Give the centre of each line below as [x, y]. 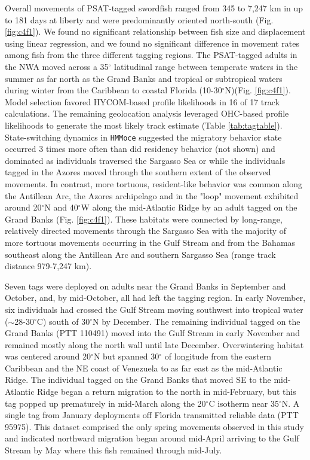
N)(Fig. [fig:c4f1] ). [258, 90]
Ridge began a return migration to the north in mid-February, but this [167, 392]
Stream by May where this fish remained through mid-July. [113, 450]
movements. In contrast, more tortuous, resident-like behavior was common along [154, 183]
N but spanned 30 [126, 356]
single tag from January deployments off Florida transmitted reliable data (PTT [152, 415]
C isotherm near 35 [244, 403]
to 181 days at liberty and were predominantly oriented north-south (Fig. [139, 19]
